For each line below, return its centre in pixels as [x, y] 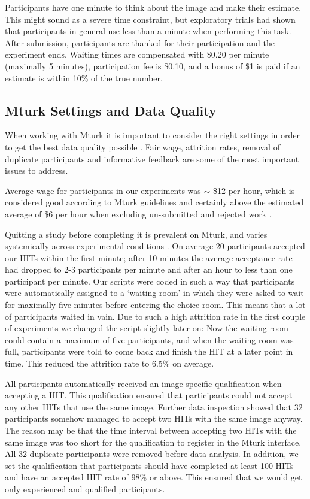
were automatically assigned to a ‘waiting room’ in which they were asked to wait [154, 293]
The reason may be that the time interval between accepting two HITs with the [151, 430]
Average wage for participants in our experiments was [103, 190]
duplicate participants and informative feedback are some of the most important [152, 158]
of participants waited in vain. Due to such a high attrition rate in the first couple [155, 316]
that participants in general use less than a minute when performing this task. [148, 31]
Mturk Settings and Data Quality [111, 110]
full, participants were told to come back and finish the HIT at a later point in [149, 351]
